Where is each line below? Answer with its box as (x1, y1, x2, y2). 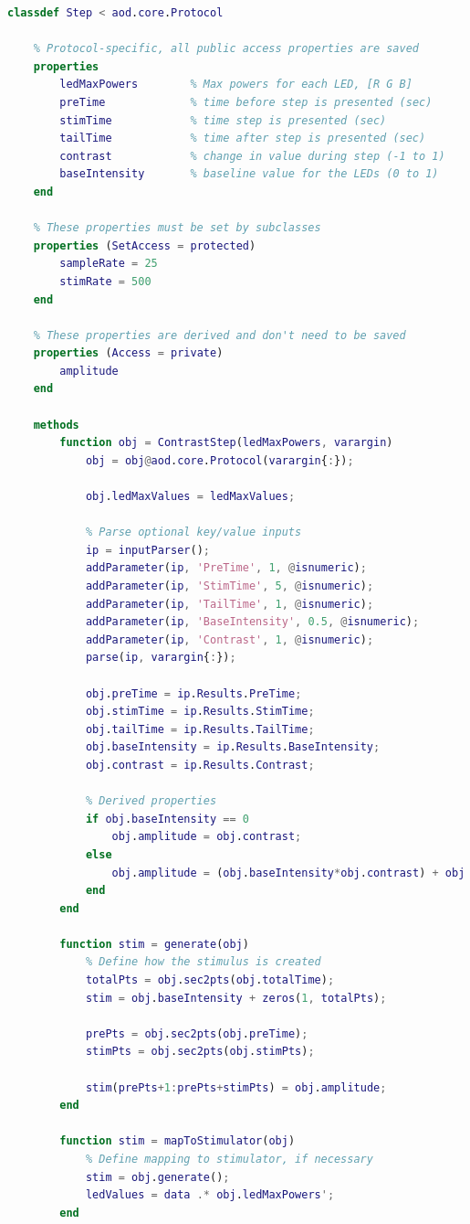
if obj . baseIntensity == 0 (85, 812, 249, 825)
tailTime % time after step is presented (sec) (59, 132, 426, 145)
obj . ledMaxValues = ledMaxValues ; (85, 490, 296, 504)
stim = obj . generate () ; (85, 1170, 230, 1184)
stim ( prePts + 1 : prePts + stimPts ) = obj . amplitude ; (85, 1080, 387, 1094)
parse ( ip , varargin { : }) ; (85, 651, 236, 665)
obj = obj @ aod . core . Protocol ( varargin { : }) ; (85, 453, 354, 467)
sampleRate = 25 (59, 257, 158, 271)
